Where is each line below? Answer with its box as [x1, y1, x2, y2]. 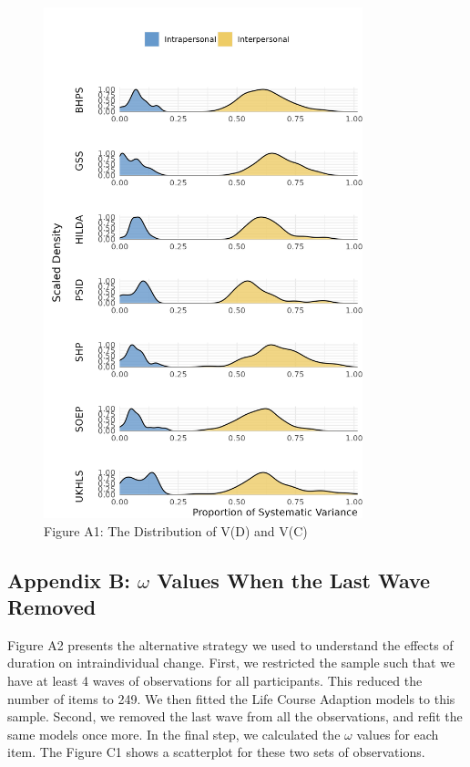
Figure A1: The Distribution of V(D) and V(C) [44, 521, 308, 540]
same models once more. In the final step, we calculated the [7, 724, 341, 743]
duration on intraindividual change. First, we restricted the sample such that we [7, 653, 455, 672]
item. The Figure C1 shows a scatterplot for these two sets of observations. [7, 742, 425, 762]
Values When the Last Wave [157, 565, 431, 594]
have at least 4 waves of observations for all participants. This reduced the [7, 670, 423, 689]
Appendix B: [7, 565, 131, 594]
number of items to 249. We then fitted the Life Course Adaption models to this [7, 689, 455, 708]
